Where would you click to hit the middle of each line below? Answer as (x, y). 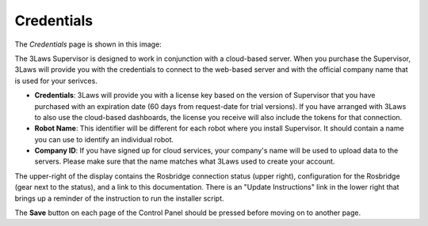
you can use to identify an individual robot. (104, 139)
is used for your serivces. (56, 81)
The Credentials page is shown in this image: (88, 44)
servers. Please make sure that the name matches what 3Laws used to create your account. (185, 161)
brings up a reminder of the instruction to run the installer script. (120, 198)
